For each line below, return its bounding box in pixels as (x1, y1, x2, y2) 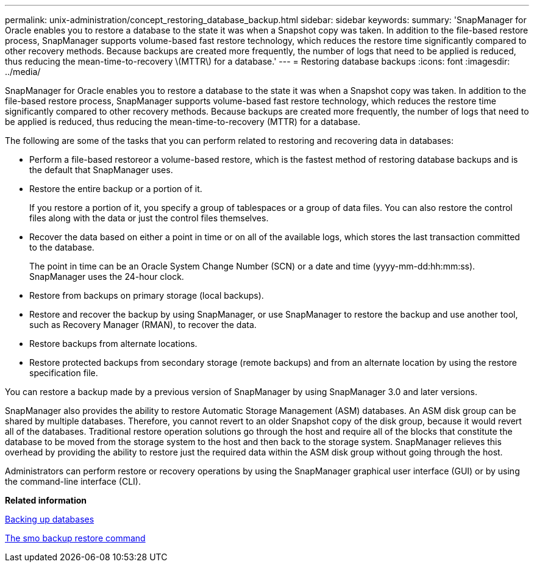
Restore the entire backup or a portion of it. (29, 184, 202, 194)
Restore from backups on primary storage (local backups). (29, 290, 264, 301)
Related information (5, 495, 87, 505)
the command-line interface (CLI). (5, 476, 141, 487)
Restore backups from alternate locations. (29, 338, 198, 349)
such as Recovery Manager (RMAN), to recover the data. (29, 319, 257, 330)
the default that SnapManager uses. (29, 165, 173, 175)
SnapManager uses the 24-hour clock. (29, 271, 184, 282)
